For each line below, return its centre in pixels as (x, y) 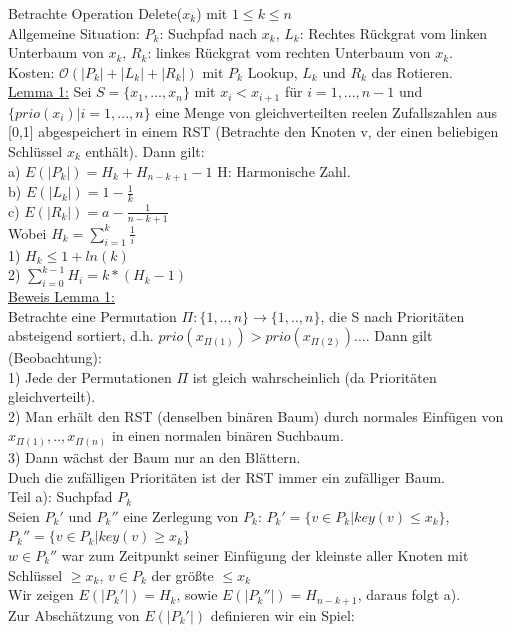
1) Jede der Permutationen (90, 376)
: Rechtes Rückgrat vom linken (393, 32)
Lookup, (272, 71)
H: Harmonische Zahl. (284, 170)
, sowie (197, 594)
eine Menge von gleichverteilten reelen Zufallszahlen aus (326, 111)
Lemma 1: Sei (50, 91)
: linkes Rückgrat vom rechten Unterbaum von (289, 52)
